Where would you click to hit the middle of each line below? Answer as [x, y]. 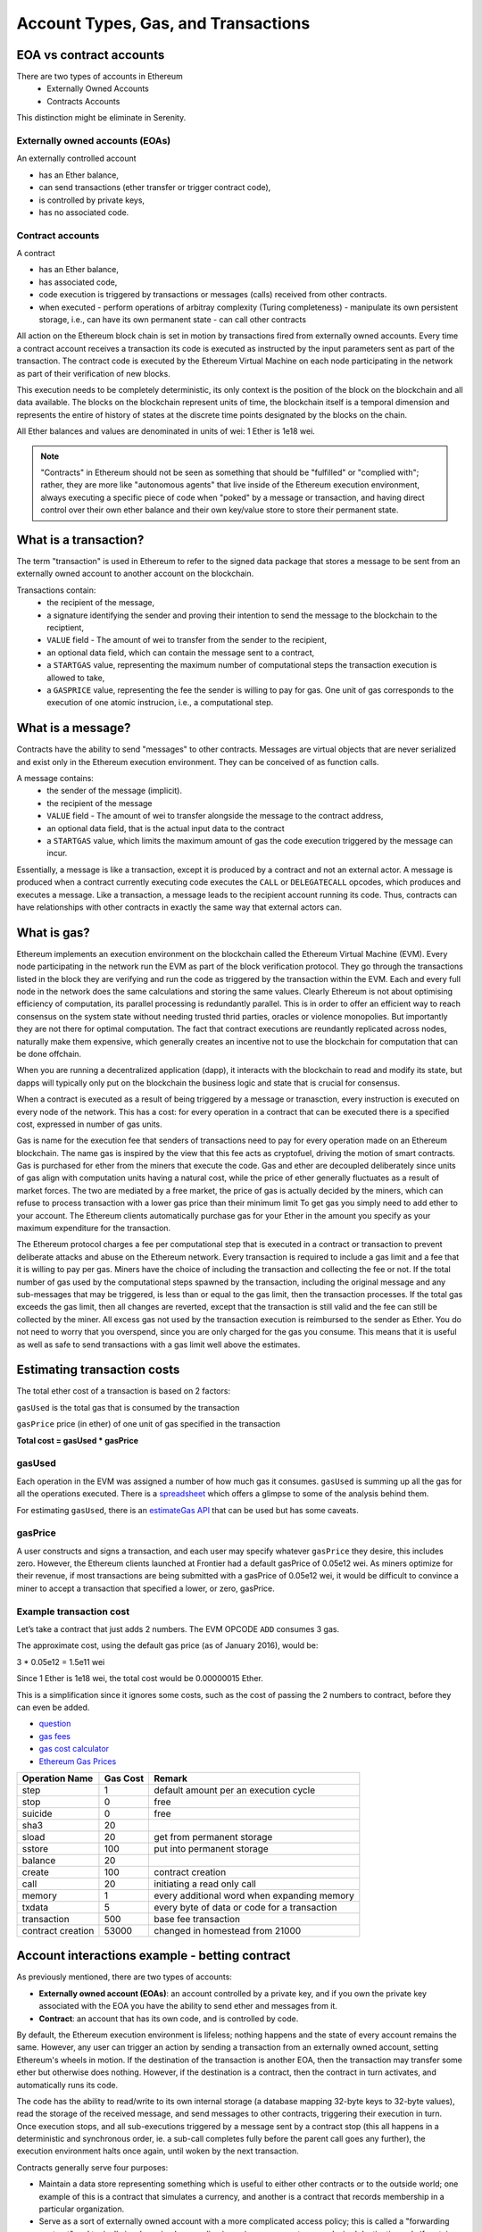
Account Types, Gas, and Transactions [163, 23]
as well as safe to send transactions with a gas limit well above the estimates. [158, 1345]
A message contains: [55, 778]
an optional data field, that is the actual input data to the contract [166, 828]
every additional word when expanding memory [254, 1895]
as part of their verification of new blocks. [94, 373]
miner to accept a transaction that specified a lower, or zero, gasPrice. [146, 1588]
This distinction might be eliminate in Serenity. [101, 118]
